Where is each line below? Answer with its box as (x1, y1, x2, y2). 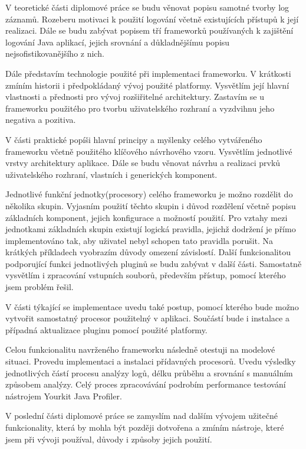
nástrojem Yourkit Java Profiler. (5, 389, 122, 402)
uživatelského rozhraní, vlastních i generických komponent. (5, 168, 218, 180)
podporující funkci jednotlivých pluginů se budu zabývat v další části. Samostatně (5, 257, 302, 269)
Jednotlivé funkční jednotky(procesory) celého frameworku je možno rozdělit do (5, 188, 293, 200)
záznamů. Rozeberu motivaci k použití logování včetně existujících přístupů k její (5, 12, 299, 25)
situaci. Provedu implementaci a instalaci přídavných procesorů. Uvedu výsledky (5, 355, 296, 367)
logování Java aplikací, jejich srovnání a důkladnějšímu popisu (5, 35, 230, 48)
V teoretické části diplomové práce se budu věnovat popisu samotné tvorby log (5, 1, 289, 13)
